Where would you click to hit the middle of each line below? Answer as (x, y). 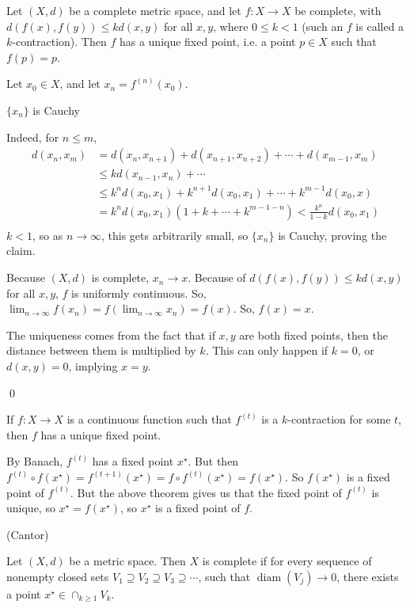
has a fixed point (133, 461)
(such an (323, 26)
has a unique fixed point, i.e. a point (207, 42)
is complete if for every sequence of (287, 561)
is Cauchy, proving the (332, 235)
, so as (47, 235)
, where (231, 26)
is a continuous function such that (149, 419)
